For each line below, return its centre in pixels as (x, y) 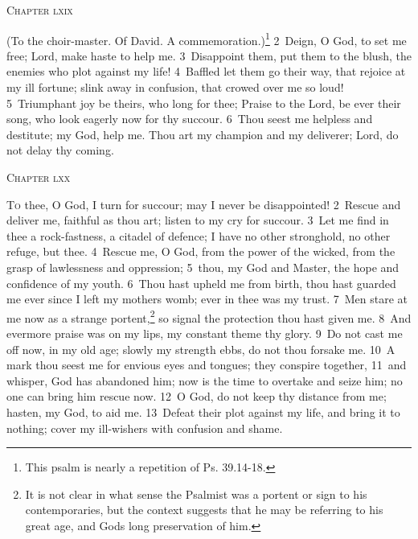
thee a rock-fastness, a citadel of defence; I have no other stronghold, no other (199, 235)
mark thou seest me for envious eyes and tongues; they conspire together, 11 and (207, 365)
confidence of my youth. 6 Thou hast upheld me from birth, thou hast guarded (201, 283)
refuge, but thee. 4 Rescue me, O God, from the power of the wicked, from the (201, 251)
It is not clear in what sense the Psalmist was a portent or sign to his (196, 494)
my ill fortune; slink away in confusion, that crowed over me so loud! (175, 87)
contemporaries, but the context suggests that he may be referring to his (204, 510)
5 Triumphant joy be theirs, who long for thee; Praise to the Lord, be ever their (204, 103)
